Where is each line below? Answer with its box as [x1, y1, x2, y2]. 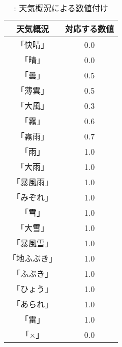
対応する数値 [65, 23, 114, 35]
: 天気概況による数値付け [14, 2, 108, 14]
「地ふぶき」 [8, 252, 57, 264]
